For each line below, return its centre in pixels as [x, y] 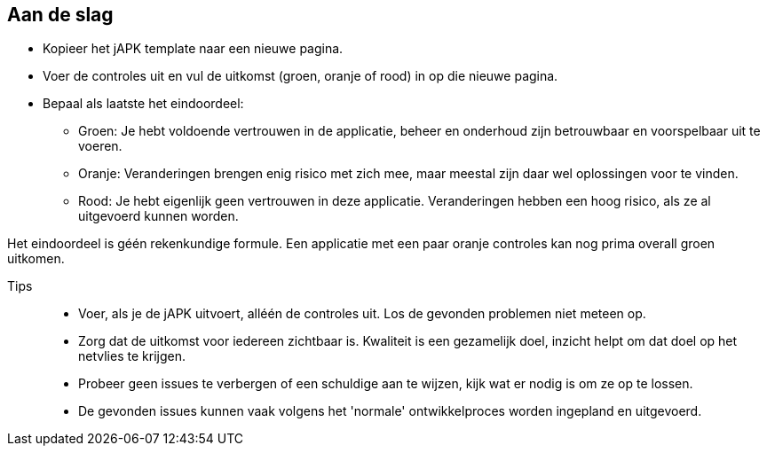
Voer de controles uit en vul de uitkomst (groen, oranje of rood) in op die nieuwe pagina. [300, 76]
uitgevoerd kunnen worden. [158, 216]
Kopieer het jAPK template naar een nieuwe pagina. [193, 49]
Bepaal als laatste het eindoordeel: [143, 104]
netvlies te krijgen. [132, 356]
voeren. [100, 146]
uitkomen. [36, 259]
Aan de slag [60, 15]
